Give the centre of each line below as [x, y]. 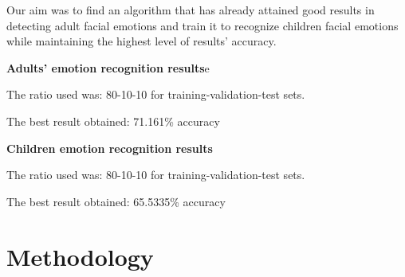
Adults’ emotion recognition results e [108, 67]
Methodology [80, 256]
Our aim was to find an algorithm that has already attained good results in [191, 10]
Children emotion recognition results [110, 148]
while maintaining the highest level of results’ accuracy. [142, 41]
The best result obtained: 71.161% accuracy [113, 121]
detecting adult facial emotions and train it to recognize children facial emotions [202, 25]
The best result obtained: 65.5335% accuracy [116, 201]
